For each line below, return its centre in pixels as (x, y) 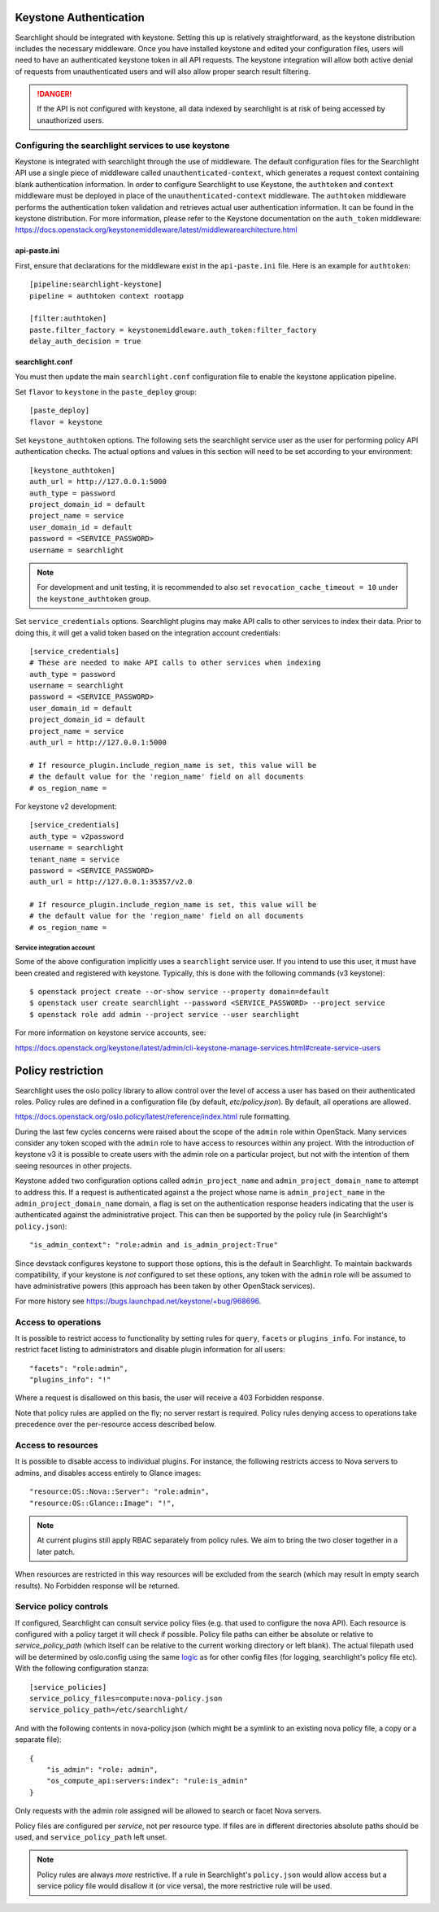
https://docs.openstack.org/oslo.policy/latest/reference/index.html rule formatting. (153, 1117)
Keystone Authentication (80, 17)
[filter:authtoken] (68, 319)
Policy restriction (59, 1071)
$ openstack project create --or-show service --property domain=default (180, 992)
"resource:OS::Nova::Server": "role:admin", (120, 1492)
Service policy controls (62, 1607)
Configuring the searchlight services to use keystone (122, 145)
